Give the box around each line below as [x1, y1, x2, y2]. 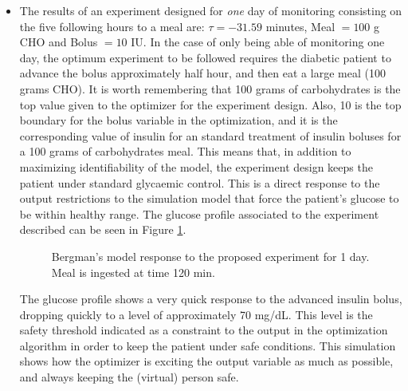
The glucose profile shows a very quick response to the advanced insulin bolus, [19, 290, 402, 307]
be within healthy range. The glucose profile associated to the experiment [19, 205, 379, 222]
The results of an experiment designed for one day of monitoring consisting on [19, 2, 402, 18]
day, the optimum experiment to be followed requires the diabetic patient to [19, 49, 391, 65]
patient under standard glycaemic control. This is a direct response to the [19, 174, 380, 191]
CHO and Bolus [19, 34, 98, 50]
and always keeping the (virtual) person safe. [19, 369, 239, 385]
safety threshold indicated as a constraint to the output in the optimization [19, 322, 388, 338]
